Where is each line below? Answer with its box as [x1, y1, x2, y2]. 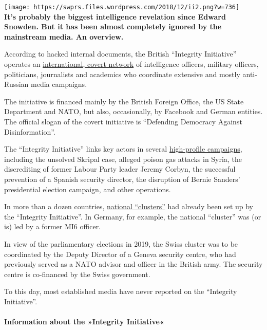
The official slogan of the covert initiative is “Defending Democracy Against [4, 116, 242, 126]
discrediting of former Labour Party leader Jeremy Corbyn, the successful [4, 163, 236, 174]
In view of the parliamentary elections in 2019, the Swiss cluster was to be [4, 238, 238, 249]
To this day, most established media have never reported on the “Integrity [4, 286, 237, 297]
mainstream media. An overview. [4, 31, 124, 42]
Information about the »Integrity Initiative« [4, 316, 164, 327]
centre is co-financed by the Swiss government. [4, 268, 150, 279]
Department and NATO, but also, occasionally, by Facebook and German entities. [4, 106, 263, 117]
